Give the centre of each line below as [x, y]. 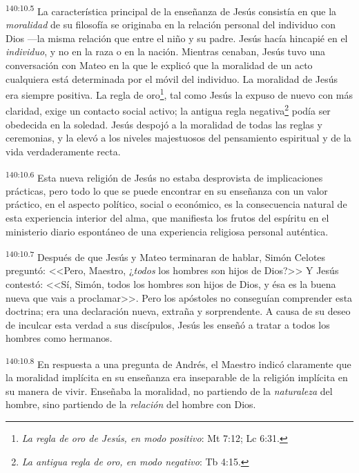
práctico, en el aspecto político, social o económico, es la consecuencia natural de [176, 204]
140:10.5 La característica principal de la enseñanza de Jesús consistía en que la [171, 10]
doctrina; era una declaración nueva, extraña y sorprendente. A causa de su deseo [178, 311]
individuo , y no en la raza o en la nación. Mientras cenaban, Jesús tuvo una [166, 51]
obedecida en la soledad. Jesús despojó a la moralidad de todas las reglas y [164, 124]
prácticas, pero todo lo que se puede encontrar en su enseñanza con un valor [167, 190]
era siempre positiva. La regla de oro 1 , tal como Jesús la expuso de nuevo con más [179, 94]
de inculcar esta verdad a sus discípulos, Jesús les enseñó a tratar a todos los [168, 324]
